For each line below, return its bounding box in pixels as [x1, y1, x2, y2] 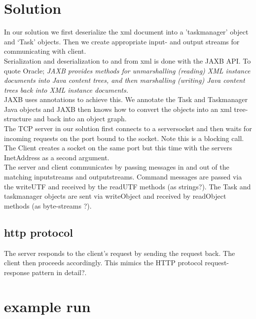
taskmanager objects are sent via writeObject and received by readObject [4, 191, 226, 201]
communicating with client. [4, 46, 86, 56]
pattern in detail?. [32, 267, 87, 277]
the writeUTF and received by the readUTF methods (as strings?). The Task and [4, 181, 251, 191]
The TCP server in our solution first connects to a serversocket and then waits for [4, 123, 252, 134]
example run [4, 296, 91, 316]
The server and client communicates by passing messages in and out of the [4, 162, 229, 172]
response [4, 267, 30, 277]
